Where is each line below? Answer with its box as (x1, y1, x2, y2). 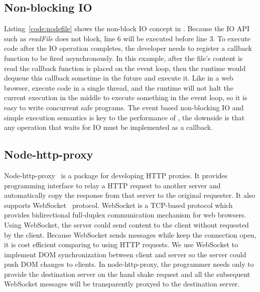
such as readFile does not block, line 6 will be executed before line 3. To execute (4, 33, 251, 43)
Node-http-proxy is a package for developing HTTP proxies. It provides (4, 170, 228, 180)
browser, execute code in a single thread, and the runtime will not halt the (4, 82, 233, 93)
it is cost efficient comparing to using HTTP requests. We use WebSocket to (4, 239, 238, 250)
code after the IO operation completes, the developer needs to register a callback (4, 43, 252, 53)
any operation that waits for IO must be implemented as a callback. (4, 122, 213, 132)
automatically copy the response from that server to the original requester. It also (4, 190, 255, 200)
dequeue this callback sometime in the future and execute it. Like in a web (4, 72, 233, 83)
